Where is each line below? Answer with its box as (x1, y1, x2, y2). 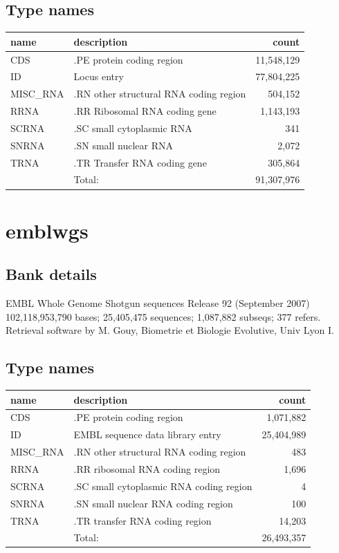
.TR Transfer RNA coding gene (73, 155, 207, 169)
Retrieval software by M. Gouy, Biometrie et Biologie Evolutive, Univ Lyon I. (6, 323, 334, 337)
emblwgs (6, 216, 89, 244)
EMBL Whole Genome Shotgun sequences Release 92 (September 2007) (6, 296, 310, 310)
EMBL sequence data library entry (73, 427, 221, 442)
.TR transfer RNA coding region (73, 513, 212, 527)
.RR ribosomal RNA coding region (73, 461, 221, 476)
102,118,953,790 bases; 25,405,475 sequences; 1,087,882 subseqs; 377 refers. (6, 309, 321, 324)
